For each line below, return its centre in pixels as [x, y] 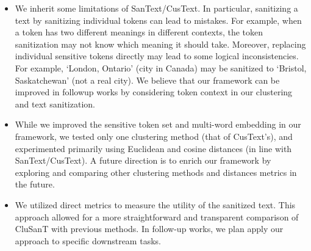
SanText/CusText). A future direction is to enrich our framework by [143, 160]
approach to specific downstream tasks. [88, 240]
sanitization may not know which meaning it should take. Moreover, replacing [160, 44]
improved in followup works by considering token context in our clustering [154, 92]
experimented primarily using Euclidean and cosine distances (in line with [153, 148]
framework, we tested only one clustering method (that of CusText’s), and [154, 136]
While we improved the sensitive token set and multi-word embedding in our [158, 124]
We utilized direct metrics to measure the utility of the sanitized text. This [155, 204]
